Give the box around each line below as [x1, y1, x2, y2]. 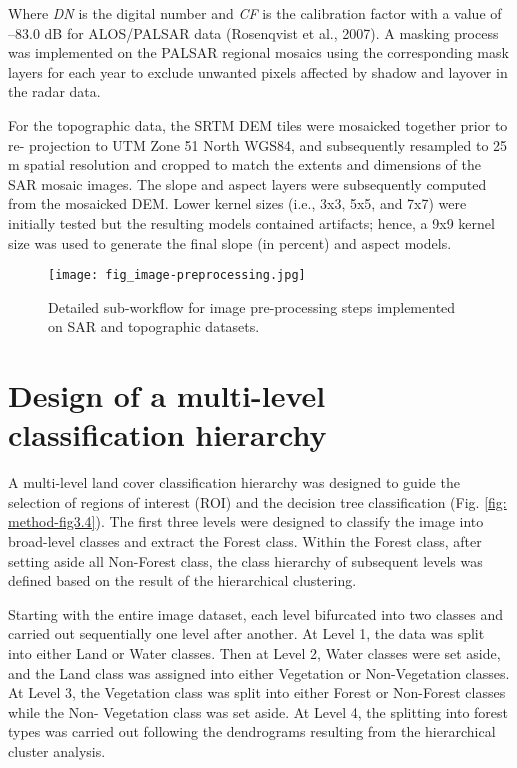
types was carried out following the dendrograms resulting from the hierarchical [8, 721, 496, 742]
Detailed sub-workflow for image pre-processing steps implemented [48, 296, 456, 317]
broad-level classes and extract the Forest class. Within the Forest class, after [8, 531, 482, 552]
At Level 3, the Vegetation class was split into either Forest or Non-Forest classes [8, 682, 506, 703]
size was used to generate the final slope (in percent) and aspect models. [8, 232, 452, 253]
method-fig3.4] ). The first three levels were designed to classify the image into [8, 511, 484, 532]
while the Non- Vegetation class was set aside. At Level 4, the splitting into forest [8, 701, 509, 722]
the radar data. [8, 81, 101, 102]
